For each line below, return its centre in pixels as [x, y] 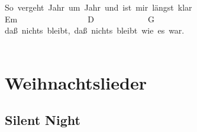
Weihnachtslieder [76, 82]
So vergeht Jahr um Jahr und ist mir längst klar [98, 7]
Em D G [80, 19]
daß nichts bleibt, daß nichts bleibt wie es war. [95, 30]
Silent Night [43, 120]
